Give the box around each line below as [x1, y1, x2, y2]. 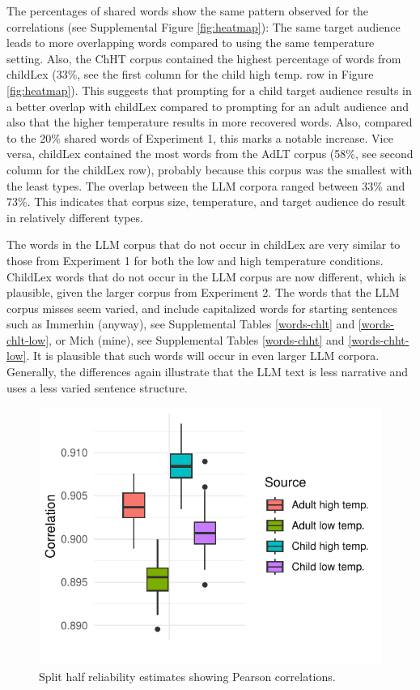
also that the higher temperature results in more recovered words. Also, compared [6, 114, 413, 131]
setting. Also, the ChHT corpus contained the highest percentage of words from [6, 49, 401, 66]
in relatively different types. [6, 208, 143, 225]
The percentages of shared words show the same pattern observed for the [6, 2, 369, 19]
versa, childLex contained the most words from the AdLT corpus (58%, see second [6, 145, 414, 162]
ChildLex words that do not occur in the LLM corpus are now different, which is [6, 268, 407, 285]
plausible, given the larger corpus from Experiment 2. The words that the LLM [6, 284, 400, 301]
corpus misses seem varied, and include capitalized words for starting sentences [6, 299, 398, 316]
